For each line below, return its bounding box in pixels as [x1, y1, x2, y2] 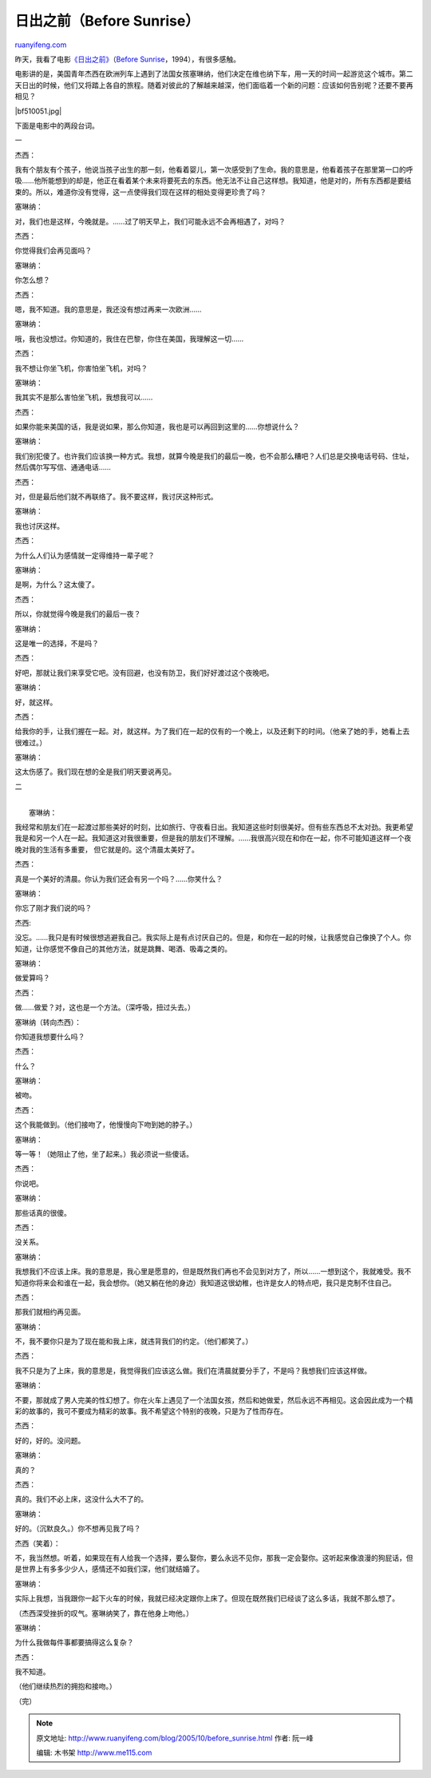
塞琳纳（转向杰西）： [14, 1017, 81, 1026]
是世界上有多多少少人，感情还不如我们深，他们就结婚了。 [14, 1564, 204, 1574]
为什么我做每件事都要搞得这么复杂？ [14, 1637, 134, 1647]
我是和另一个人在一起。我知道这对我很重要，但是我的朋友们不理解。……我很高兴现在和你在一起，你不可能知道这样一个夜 [14, 833, 412, 843]
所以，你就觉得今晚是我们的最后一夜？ [14, 609, 141, 619]
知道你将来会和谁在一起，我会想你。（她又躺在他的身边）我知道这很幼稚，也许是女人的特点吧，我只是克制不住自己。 [14, 1278, 396, 1288]
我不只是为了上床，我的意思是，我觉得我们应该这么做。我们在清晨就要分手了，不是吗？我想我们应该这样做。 [14, 1366, 371, 1375]
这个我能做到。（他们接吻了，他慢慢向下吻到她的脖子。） [14, 1120, 197, 1129]
